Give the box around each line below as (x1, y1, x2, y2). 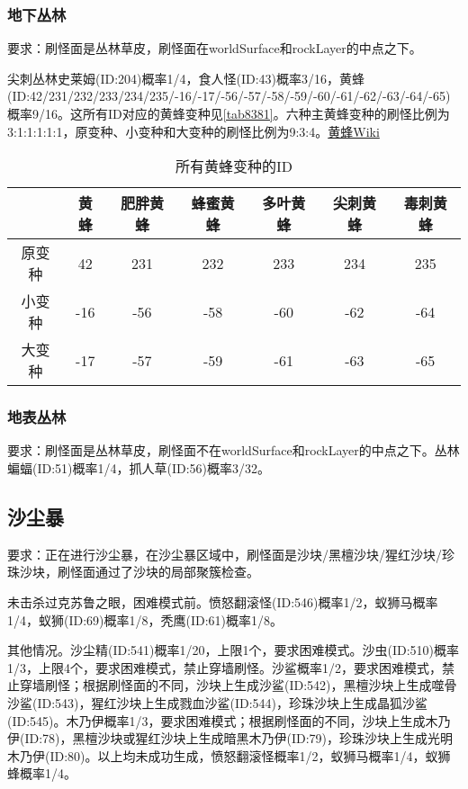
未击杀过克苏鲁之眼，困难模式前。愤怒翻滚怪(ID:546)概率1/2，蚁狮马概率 (7, 592, 438, 611)
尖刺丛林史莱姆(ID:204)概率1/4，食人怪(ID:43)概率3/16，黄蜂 (7, 68, 365, 87)
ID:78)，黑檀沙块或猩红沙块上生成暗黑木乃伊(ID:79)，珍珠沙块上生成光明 (24, 729, 454, 748)
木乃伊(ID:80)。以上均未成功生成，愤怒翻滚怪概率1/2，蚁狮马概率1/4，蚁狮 (7, 746, 451, 765)
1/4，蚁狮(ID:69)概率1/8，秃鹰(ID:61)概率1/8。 (7, 610, 283, 629)
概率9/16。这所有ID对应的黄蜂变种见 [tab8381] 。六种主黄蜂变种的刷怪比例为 (7, 104, 450, 122)
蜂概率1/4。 (7, 764, 76, 783)
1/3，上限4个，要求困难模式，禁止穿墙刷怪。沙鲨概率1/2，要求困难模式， (7, 658, 442, 677)
